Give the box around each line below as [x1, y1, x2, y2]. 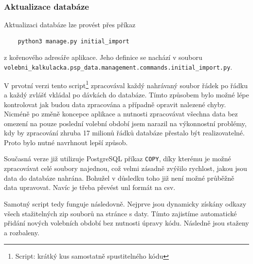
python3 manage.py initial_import [18, 38, 129, 45]
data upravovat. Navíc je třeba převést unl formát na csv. [4, 182, 176, 192]
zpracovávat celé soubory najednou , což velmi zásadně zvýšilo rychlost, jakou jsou [4, 163, 247, 173]
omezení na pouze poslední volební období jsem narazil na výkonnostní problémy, [4, 118, 247, 128]
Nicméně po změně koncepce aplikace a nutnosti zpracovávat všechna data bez [4, 109, 238, 119]
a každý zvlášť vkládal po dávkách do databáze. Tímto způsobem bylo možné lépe [4, 89, 249, 99]
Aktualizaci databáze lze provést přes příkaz [4, 19, 136, 30]
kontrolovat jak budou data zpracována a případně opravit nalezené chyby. [4, 99, 226, 109]
